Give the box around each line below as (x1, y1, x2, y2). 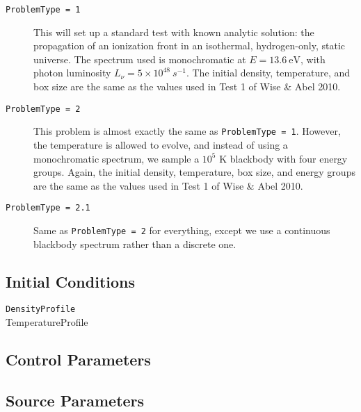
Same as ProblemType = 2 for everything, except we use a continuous (33, 222, 330, 237)
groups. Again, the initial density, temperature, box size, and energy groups (33, 165, 355, 179)
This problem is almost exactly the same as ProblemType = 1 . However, (33, 124, 341, 138)
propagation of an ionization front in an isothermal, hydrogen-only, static (33, 38, 345, 53)
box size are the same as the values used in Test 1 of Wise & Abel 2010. (33, 79, 341, 94)
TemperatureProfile (6, 315, 88, 329)
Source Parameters (6, 389, 145, 411)
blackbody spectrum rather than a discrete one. (33, 236, 236, 251)
